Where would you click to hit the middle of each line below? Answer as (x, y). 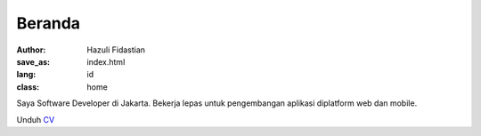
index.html (106, 61)
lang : (26, 75)
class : (28, 87)
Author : (31, 50)
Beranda (48, 23)
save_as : (33, 61)
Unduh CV (36, 119)
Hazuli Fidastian (116, 50)
